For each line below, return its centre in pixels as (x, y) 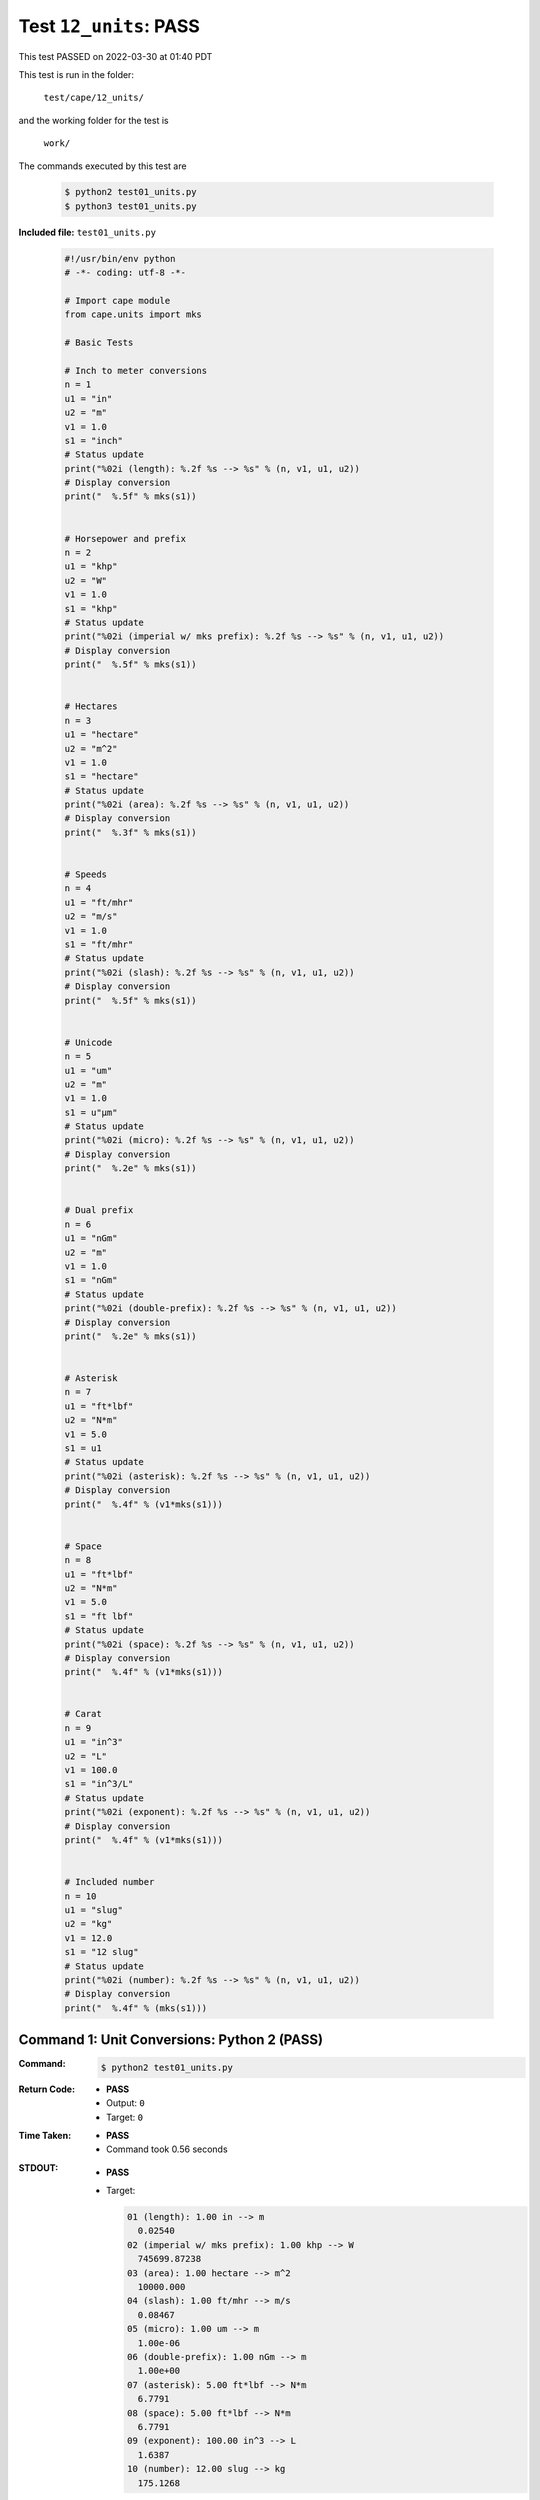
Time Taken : (45, 2135)
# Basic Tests (99, 343)
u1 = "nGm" (91, 1238)
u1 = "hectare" (101, 734)
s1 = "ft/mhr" (99, 944)
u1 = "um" (88, 1070)
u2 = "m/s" (91, 916)
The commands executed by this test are (102, 166)
